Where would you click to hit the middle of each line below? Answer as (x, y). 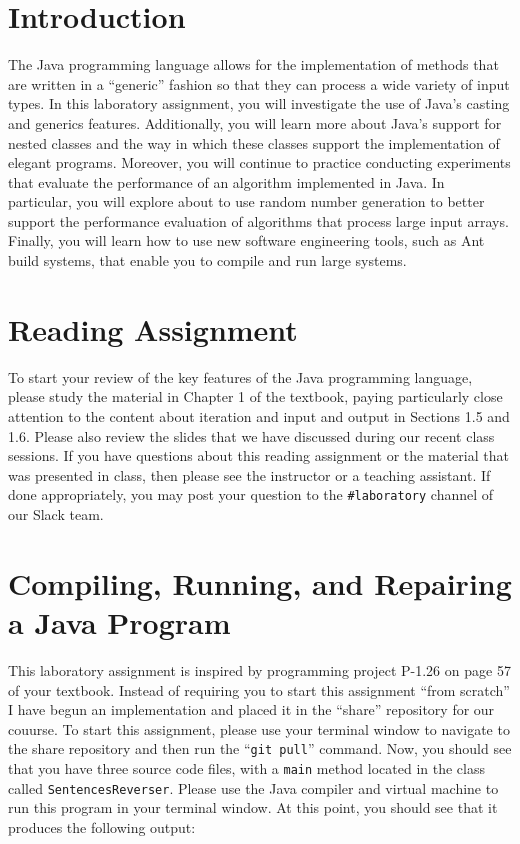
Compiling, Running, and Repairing (260, 582)
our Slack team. (56, 514)
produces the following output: (102, 826)
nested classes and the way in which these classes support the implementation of (254, 142)
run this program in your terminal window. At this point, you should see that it (253, 807)
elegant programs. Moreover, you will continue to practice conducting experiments (259, 162)
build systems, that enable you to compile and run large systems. (207, 260)
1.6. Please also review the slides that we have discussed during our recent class (251, 435)
